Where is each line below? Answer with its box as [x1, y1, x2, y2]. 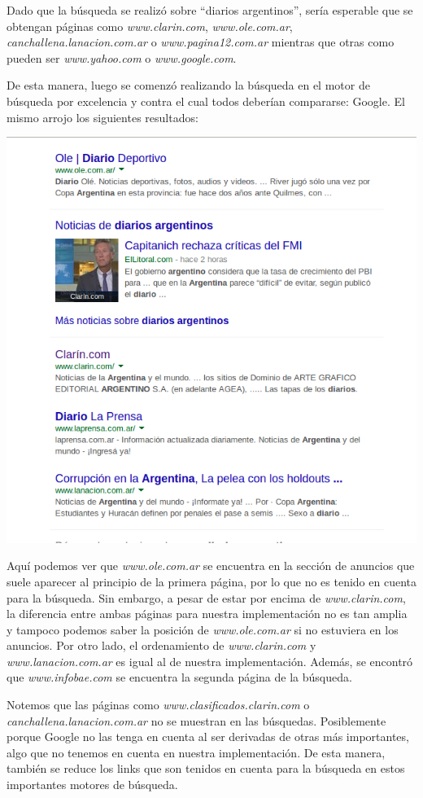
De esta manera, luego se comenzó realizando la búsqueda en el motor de [7, 77, 370, 94]
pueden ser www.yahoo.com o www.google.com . [7, 49, 237, 66]
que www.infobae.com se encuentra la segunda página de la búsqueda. [7, 669, 352, 686]
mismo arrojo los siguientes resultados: [7, 108, 198, 125]
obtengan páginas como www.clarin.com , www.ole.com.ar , [7, 17, 293, 34]
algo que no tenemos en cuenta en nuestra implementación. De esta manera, [7, 743, 386, 761]
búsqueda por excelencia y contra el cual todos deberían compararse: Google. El [7, 92, 405, 109]
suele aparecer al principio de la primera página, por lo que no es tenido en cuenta [7, 572, 416, 590]
